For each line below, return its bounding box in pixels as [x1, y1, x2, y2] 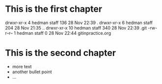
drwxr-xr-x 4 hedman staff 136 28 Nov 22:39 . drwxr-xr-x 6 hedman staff [5, 20, 153, 26]
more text [12, 63, 32, 69]
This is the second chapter [5, 48, 116, 58]
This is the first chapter [5, 3, 102, 15]
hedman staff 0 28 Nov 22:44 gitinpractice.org [17, 30, 111, 36]
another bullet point [12, 69, 53, 75]
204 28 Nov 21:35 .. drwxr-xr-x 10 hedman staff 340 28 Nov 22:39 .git [5, 25, 147, 30]
